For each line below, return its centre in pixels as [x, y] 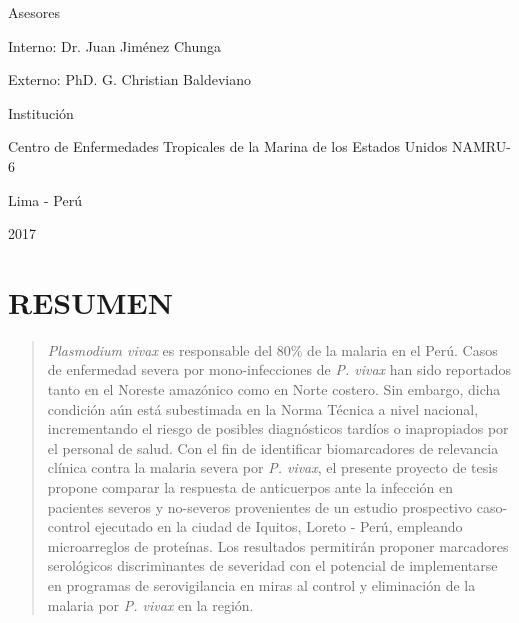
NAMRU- [481, 146]
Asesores [34, 12]
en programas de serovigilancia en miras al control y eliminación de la [261, 585]
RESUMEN [90, 301]
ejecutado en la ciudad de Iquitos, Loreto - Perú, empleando [278, 526]
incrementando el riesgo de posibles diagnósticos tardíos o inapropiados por [278, 428]
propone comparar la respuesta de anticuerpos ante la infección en [250, 487]
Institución [41, 112]
